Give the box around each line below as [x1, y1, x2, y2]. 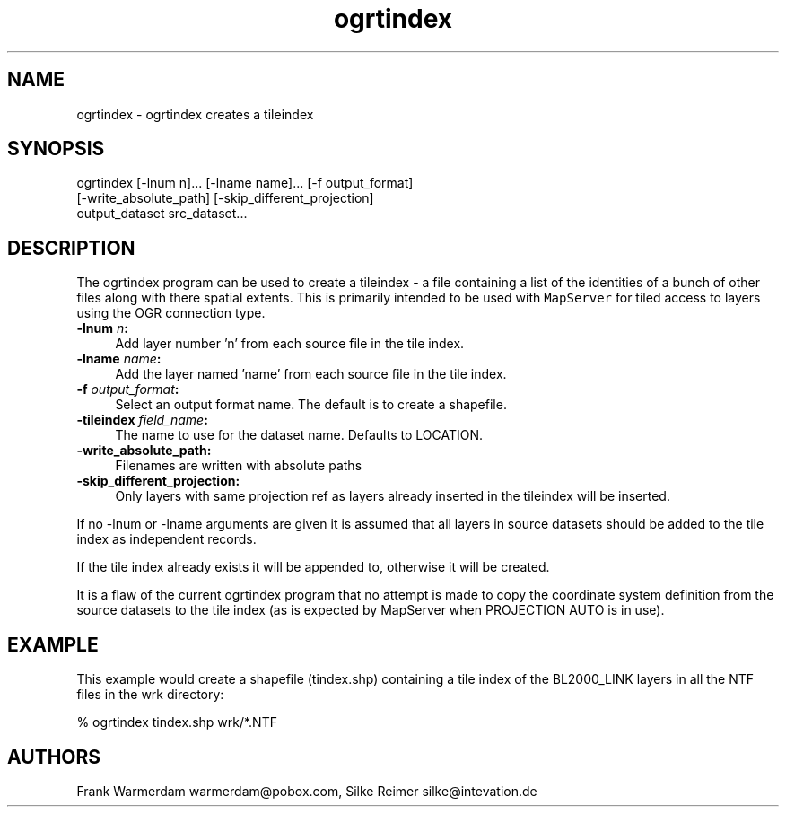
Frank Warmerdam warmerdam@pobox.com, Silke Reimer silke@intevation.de [76, 783, 537, 799]
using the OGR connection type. [76, 305, 266, 321]
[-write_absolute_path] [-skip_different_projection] [76, 190, 374, 206]
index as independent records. [76, 531, 257, 547]
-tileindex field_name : [76, 412, 208, 428]
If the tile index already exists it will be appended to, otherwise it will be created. [76, 559, 550, 575]
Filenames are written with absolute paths [115, 458, 362, 474]
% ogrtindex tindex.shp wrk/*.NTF [76, 714, 277, 731]
